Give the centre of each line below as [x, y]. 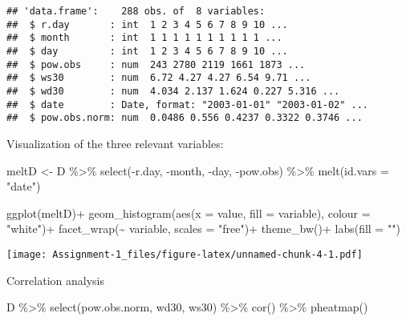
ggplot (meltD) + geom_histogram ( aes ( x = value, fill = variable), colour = [189, 213]
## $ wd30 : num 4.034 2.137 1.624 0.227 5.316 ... [173, 91]
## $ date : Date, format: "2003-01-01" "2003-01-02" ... [188, 104]
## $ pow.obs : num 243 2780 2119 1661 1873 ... [156, 64]
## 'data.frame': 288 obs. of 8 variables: [136, 11]
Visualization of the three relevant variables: [115, 143]
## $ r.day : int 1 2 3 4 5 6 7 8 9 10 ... [147, 24]
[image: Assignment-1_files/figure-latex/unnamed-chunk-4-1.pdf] [185, 254]
